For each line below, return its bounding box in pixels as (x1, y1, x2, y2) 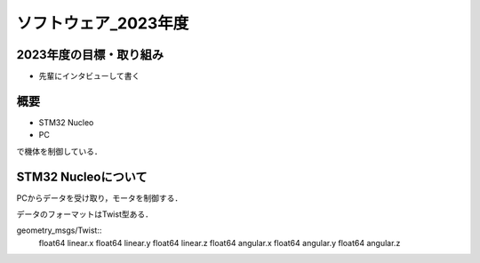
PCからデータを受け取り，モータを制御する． (16, 192, 183, 203)
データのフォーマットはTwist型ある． (16, 209, 153, 219)
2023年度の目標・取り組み (16, 47, 164, 62)
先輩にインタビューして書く (38, 71, 140, 82)
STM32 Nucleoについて (16, 169, 148, 184)
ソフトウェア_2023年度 (16, 13, 189, 33)
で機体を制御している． (16, 146, 102, 156)
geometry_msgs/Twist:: (16, 225, 102, 235)
